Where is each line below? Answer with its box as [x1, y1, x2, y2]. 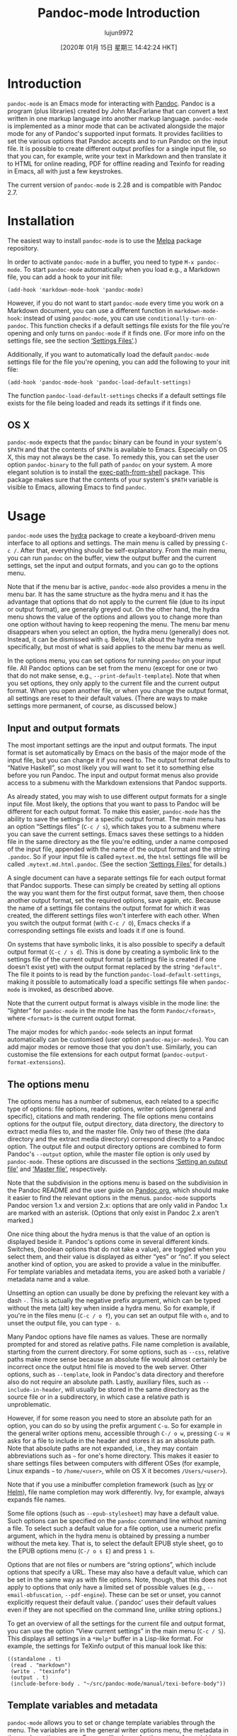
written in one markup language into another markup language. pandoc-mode [7, 114, 229, 122]
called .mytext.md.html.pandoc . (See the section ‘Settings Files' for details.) [7, 860, 227, 869]
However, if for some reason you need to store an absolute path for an [7, 1414, 212, 1422]
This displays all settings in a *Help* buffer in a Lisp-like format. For [7, 1634, 204, 1643]
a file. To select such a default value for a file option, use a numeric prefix [7, 1524, 221, 1532]
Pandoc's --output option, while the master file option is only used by [7, 1150, 210, 1158]
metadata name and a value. [7, 1275, 91, 1283]
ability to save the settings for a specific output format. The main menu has [7, 815, 226, 823]
